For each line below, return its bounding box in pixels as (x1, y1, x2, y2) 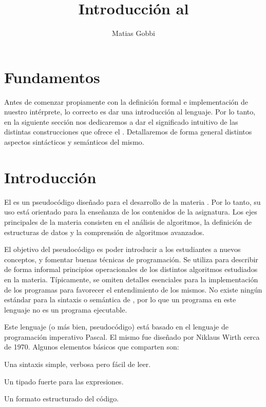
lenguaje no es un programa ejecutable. (4, 304, 127, 315)
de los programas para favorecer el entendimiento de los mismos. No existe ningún (4, 284, 262, 295)
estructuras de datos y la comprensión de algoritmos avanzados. (4, 226, 204, 237)
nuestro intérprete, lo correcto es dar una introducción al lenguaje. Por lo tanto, (4, 106, 256, 117)
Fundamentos (4, 66, 100, 87)
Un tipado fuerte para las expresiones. (4, 376, 124, 386)
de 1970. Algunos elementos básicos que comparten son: (4, 341, 179, 352)
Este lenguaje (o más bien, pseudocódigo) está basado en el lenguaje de (4, 321, 229, 332)
